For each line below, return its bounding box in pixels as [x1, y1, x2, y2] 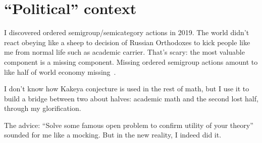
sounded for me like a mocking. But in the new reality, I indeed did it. [4, 129, 222, 140]
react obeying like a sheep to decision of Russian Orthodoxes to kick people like [4, 37, 250, 47]
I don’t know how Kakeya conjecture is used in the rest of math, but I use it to [4, 83, 249, 94]
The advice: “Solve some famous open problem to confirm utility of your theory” [4, 119, 253, 130]
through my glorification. [4, 103, 81, 113]
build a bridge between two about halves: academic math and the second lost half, [4, 93, 258, 103]
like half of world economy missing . [4, 66, 116, 77]
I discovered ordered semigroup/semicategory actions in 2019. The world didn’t [4, 27, 249, 38]
